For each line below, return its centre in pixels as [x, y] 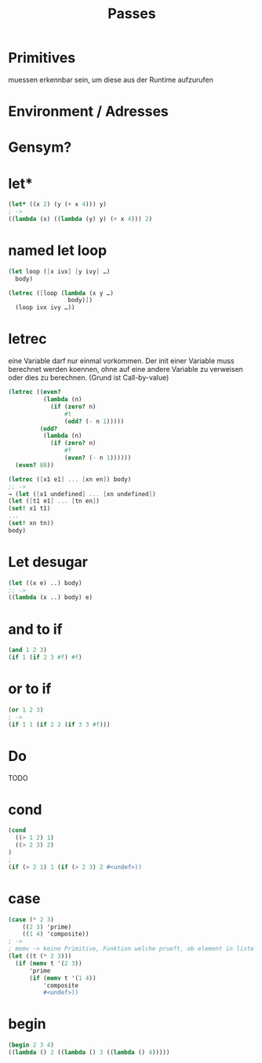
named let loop [58, 250]
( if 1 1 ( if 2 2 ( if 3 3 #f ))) [59, 724]
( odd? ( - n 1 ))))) [94, 421]
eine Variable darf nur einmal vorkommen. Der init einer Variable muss [121, 361]
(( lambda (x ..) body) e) [50, 598]
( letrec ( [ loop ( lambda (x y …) [61, 293]
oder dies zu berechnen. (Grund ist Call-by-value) [89, 377]
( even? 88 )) [35, 465]
